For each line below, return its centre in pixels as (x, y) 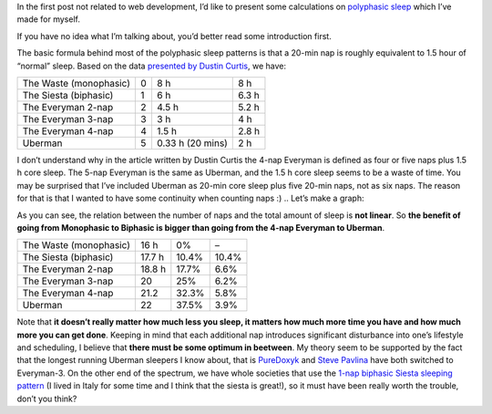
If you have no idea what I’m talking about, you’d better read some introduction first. (174, 36)
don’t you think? (47, 398)
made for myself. (49, 19)
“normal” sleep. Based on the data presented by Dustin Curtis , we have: (152, 66)
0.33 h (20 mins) (192, 143)
